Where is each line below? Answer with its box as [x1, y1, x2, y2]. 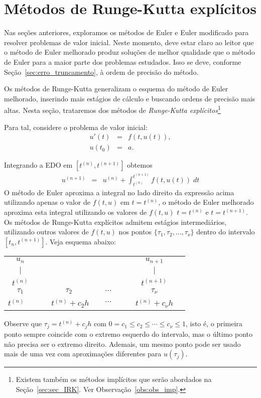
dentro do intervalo [196, 226, 255, 237]
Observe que [4, 318, 42, 329]
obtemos [127, 160, 153, 170]
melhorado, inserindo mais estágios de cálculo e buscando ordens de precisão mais [4, 93, 255, 103]
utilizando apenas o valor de [4, 197, 91, 207]
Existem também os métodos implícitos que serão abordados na [16, 374, 212, 384]
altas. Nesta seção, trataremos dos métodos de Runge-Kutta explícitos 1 [4, 103, 221, 115]
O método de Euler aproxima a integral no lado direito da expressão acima [4, 187, 234, 197]
